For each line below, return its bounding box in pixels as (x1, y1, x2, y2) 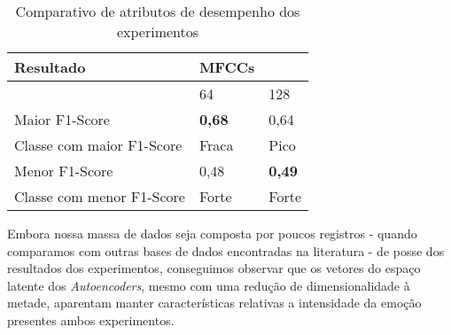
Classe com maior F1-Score (14, 135, 183, 155)
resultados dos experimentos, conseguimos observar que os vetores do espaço (7, 259, 421, 277)
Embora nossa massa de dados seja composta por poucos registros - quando (7, 224, 417, 242)
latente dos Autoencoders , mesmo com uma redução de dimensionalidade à (7, 276, 410, 294)
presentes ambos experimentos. (7, 310, 175, 329)
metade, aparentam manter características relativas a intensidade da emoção (7, 293, 422, 312)
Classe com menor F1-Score (14, 186, 185, 206)
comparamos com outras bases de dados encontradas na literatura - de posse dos (7, 241, 445, 260)
